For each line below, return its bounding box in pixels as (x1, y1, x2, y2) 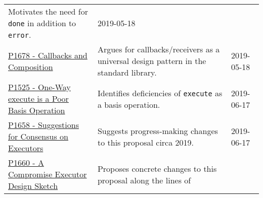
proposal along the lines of (97, 174, 191, 186)
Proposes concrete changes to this (97, 162, 217, 174)
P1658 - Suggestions (8, 119, 79, 130)
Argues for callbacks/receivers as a (97, 43, 220, 55)
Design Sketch (8, 180, 58, 191)
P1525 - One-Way (8, 81, 71, 93)
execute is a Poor (8, 93, 69, 104)
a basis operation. (97, 98, 160, 110)
